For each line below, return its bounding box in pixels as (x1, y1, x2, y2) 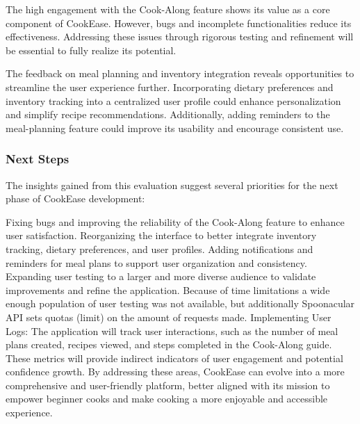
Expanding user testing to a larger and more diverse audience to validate (6, 269, 316, 284)
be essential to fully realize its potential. (6, 42, 177, 57)
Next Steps (6, 150, 69, 168)
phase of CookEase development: (6, 191, 145, 206)
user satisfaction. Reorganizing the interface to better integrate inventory (6, 228, 317, 243)
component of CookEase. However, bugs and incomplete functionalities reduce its (6, 15, 352, 30)
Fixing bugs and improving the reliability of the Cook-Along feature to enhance (6, 214, 345, 229)
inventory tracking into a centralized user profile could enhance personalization (6, 93, 341, 108)
